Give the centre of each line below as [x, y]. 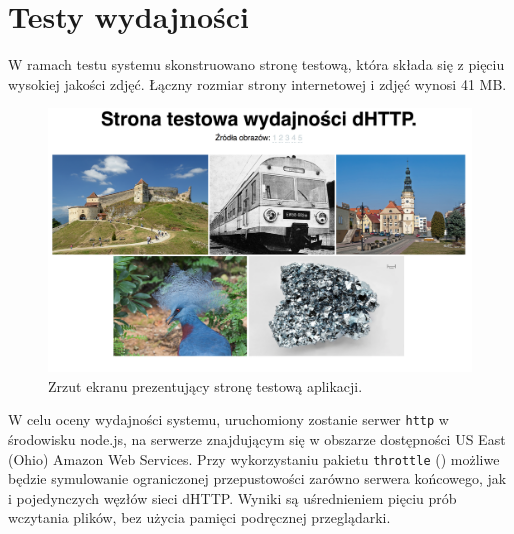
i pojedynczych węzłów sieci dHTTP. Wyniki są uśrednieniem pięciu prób [232, 497]
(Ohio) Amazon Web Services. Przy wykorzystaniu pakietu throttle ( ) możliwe [254, 458]
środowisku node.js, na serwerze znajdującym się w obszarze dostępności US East [257, 438]
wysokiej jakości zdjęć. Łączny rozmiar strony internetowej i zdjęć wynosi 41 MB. [257, 83]
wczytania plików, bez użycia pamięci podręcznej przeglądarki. [199, 517]
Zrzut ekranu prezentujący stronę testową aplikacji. [205, 385]
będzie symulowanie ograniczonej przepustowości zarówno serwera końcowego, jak [257, 478]
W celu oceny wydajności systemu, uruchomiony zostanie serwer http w [228, 419]
